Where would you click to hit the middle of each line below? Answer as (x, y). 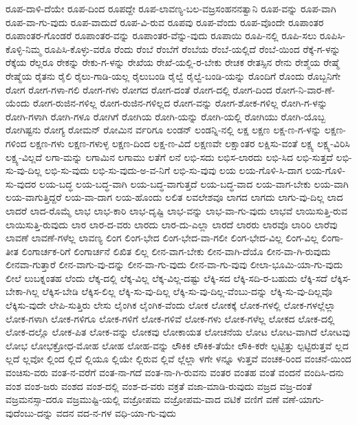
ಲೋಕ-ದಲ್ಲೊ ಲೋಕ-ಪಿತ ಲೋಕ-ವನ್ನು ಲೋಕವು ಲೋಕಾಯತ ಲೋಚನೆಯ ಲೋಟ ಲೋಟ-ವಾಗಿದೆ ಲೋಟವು (178, 332)
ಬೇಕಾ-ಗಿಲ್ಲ (22, 291)
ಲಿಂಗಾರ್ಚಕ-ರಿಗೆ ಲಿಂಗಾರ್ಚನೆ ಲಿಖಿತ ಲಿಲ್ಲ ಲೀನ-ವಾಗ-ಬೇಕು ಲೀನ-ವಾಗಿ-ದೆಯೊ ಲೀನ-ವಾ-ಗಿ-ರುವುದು (176, 251)
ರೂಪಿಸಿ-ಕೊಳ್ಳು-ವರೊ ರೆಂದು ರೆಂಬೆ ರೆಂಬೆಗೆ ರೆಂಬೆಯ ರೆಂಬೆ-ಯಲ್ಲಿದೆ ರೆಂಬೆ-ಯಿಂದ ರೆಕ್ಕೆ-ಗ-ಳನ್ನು (192, 48)
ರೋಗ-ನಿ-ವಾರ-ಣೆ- (305, 89)
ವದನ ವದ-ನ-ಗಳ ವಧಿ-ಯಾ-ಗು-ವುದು (116, 412)
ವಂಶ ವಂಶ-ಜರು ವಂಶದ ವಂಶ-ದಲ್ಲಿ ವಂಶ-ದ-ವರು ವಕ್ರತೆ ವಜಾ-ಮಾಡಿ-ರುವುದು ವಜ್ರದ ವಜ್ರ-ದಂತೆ (159, 385)
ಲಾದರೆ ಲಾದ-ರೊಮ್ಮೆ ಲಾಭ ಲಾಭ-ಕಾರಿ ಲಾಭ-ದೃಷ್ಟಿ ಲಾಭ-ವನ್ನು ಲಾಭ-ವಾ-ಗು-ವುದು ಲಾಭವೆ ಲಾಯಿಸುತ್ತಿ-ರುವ (176, 210)
